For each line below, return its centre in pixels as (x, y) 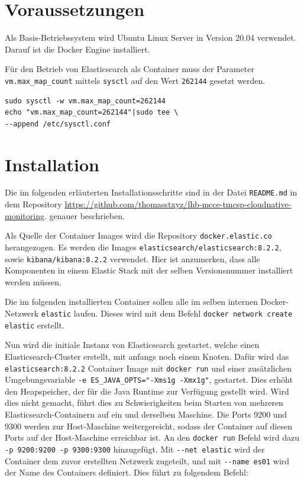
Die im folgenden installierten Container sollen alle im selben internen (131, 302)
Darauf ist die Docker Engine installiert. (77, 49)
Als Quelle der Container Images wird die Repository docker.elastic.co (138, 235)
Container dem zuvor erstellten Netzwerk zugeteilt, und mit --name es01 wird (147, 460)
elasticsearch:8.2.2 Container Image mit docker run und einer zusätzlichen (148, 368)
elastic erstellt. (35, 325)
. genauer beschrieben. (84, 215)
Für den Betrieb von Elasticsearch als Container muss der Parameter (130, 69)
